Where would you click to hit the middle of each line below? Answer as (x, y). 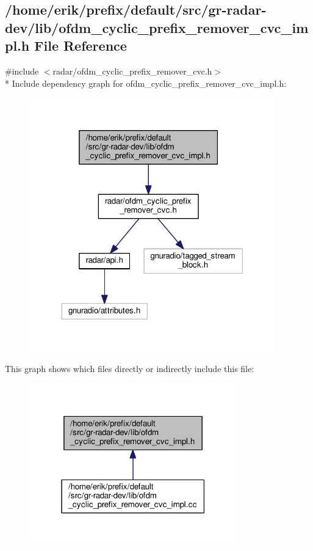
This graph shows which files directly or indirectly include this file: (130, 369)
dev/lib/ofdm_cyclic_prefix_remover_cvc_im (157, 27)
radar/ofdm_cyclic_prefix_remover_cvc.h (132, 71)
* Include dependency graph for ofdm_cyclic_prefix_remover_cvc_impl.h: (146, 83)
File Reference (81, 46)
